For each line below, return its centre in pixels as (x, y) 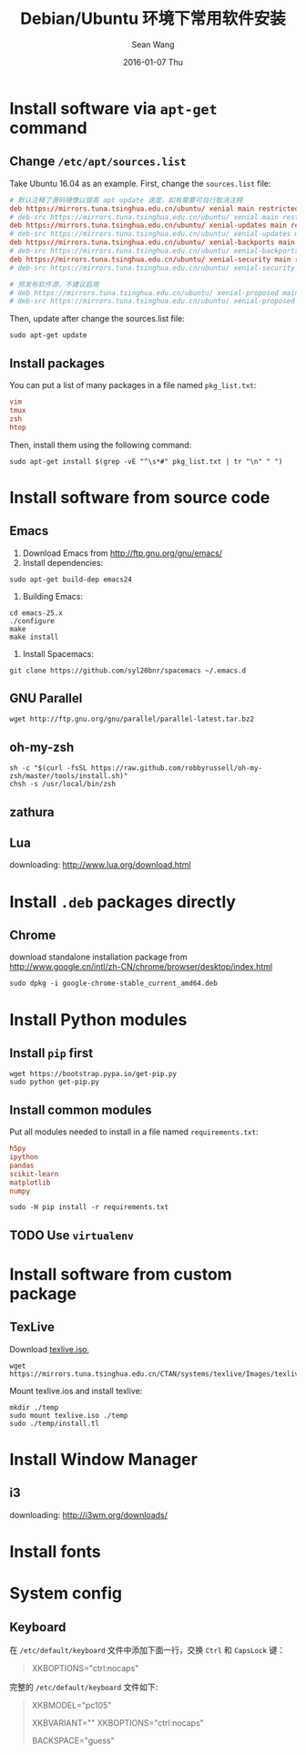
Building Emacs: (53, 596)
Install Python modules (98, 1019)
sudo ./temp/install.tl (55, 1423)
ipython (24, 1157)
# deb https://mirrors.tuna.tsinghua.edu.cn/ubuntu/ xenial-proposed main (154, 292)
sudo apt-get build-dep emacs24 (71, 580)
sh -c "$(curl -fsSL (49, 768)
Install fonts (56, 1552)
